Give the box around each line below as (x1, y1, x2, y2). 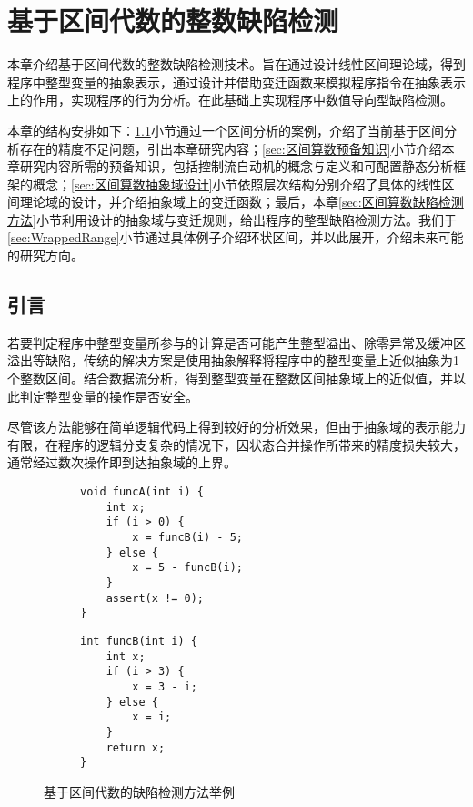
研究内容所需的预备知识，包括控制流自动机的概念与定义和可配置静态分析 (19, 157, 453, 176)
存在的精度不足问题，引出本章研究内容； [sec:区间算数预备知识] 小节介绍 (19, 138, 442, 158)
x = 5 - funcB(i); (132, 561, 243, 575)
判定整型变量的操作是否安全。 (19, 386, 198, 405)
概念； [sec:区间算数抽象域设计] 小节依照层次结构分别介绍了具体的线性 (32, 174, 442, 193)
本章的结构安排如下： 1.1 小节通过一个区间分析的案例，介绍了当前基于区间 (7, 120, 444, 139)
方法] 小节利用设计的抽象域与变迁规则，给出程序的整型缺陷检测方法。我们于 (7, 209, 457, 229)
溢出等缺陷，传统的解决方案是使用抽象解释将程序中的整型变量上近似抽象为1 (7, 351, 459, 370)
